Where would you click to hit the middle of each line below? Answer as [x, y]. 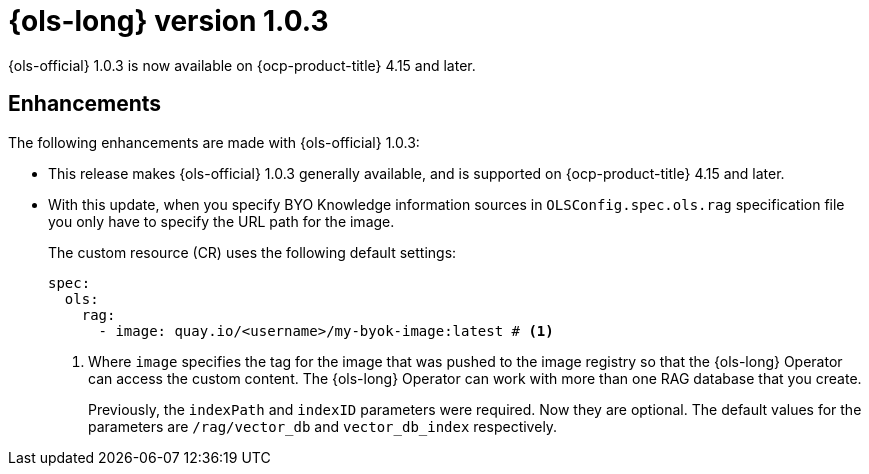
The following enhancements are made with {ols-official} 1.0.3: [214, 142]
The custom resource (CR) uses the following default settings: [252, 252]
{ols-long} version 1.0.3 [168, 21]
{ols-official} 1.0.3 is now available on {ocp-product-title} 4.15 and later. [242, 65]
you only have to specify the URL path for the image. [221, 221]
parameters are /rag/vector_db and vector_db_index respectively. [323, 426]
